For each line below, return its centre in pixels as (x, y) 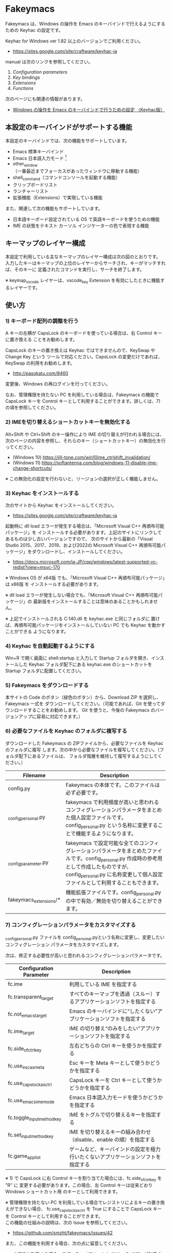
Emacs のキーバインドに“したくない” (113, 1011)
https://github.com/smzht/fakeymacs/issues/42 (63, 1233)
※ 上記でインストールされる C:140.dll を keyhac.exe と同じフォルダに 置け (83, 619)
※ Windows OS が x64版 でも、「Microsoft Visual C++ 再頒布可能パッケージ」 (85, 578)
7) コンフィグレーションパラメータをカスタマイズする (71, 925)
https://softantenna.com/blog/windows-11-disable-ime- (99, 463)
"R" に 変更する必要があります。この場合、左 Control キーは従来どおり (79, 1185)
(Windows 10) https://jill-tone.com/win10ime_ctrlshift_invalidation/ (81, 457)
